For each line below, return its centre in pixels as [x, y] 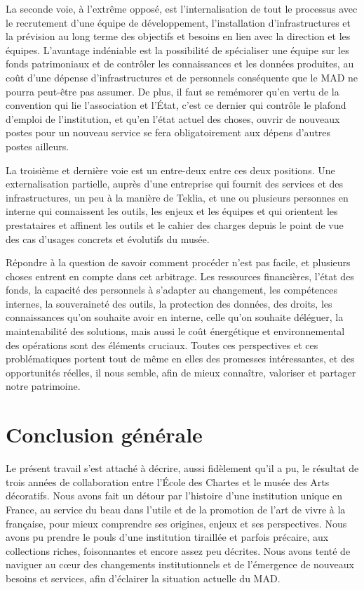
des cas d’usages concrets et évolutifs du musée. [108, 238]
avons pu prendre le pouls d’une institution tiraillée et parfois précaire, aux [167, 537]
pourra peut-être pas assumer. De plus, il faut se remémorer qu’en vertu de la [173, 91]
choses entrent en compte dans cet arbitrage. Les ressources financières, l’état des [180, 276]
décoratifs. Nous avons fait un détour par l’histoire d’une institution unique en [174, 496]
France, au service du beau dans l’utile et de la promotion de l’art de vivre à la [176, 509]
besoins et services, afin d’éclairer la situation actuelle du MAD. [143, 578]
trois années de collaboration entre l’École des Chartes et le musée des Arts [168, 481]
